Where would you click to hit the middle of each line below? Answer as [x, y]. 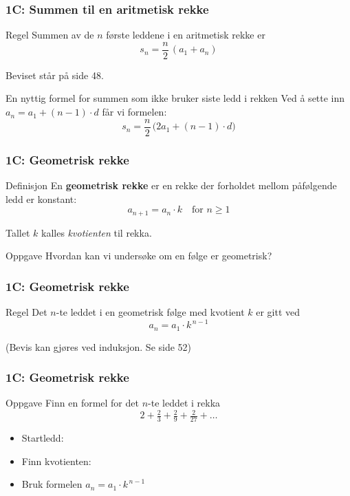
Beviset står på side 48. [55, 75]
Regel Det [26, 311]
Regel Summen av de [50, 35]
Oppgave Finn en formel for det [72, 403]
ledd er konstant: [41, 198]
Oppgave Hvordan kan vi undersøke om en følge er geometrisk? [139, 256]
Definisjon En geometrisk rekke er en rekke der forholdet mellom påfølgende [171, 185]
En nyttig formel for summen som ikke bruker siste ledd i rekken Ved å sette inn [175, 98]
